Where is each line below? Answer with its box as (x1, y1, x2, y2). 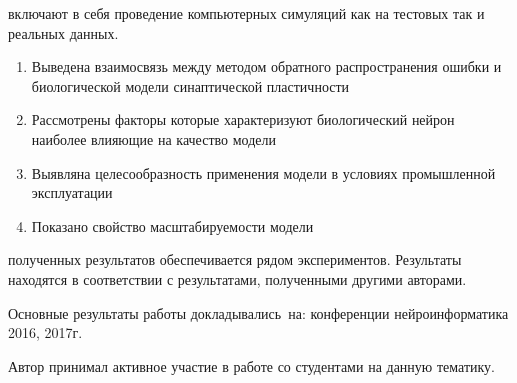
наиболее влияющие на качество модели (31, 128, 276, 149)
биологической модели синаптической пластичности (31, 75, 350, 96)
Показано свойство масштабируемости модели (31, 215, 314, 236)
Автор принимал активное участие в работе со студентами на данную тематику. (8, 355, 496, 376)
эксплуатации (31, 182, 113, 203)
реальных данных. (8, 22, 119, 43)
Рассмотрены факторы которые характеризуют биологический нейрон (31, 109, 455, 130)
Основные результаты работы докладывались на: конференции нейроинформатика (8, 302, 509, 323)
